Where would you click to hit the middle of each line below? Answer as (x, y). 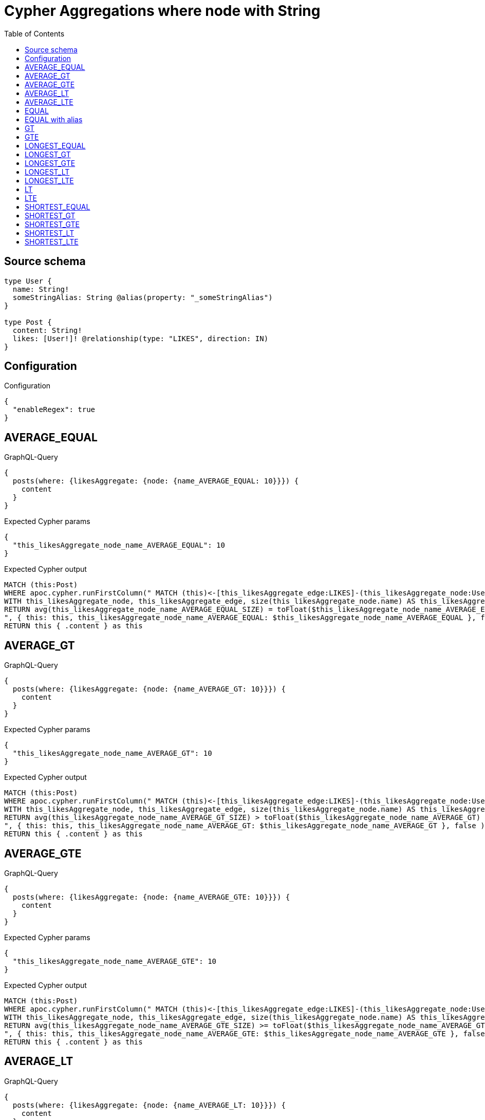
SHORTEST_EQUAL (58, 207)
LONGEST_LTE (49, 180)
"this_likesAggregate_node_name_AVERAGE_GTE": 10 (115, 961)
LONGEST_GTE (50, 163)
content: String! (47, 330)
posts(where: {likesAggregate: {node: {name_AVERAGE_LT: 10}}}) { (149, 1105)
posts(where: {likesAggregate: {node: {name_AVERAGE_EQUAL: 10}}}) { (156, 481)
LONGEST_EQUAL (55, 145)
